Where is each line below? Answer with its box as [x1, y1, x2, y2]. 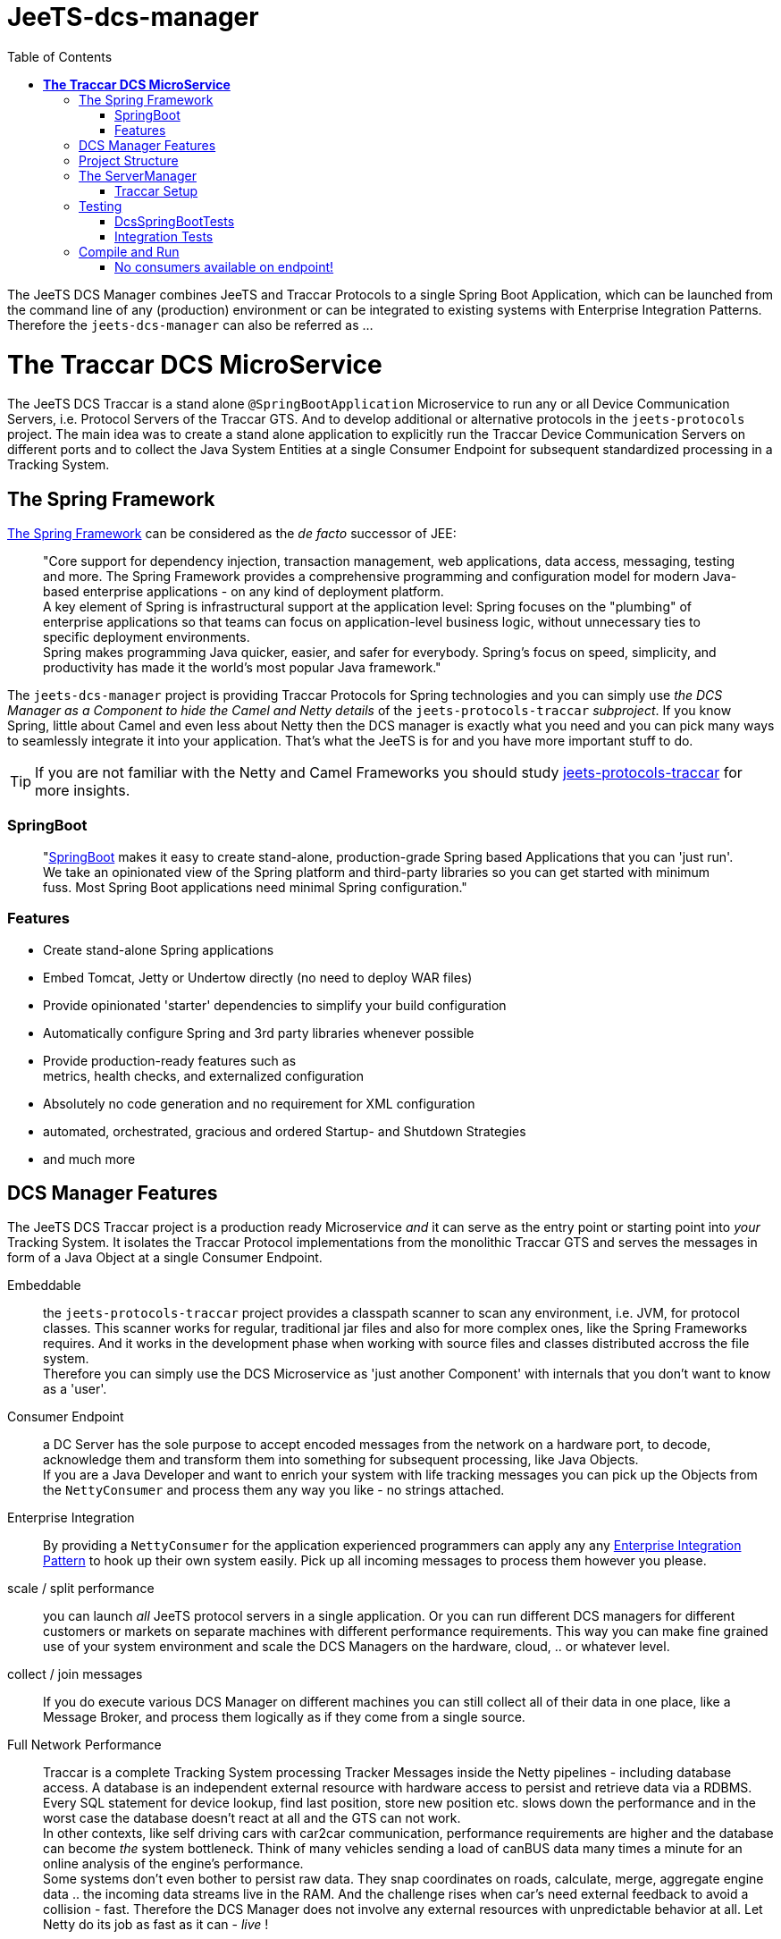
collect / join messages [7, 1666, 143, 1682]
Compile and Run [79, 243, 180, 259]
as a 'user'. [43, 1381, 107, 1397]
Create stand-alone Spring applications [43, 941, 274, 957]
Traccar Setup [114, 182, 198, 198]
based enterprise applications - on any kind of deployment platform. [43, 584, 444, 600]
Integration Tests [114, 228, 214, 244]
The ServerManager [79, 167, 197, 183]
